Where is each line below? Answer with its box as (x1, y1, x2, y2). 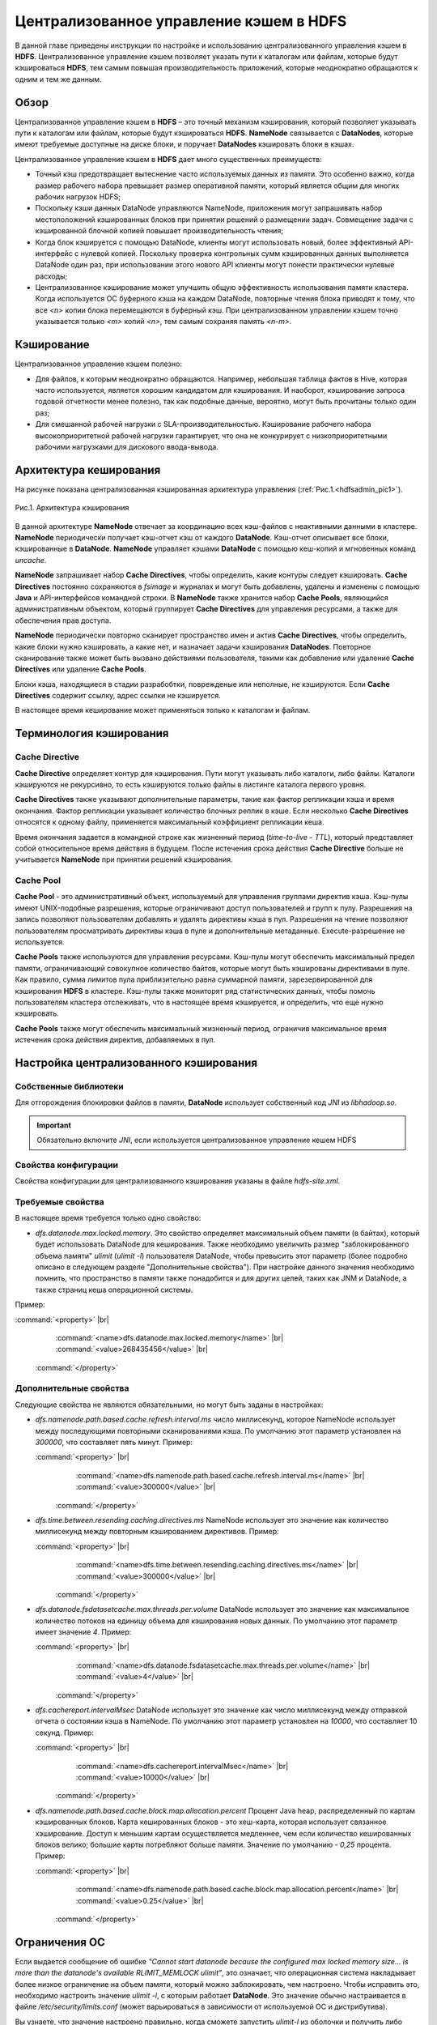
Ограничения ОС (15, 1935, 105, 1949)
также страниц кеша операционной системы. (35, 1285, 193, 1294)
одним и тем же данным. (15, 74, 102, 84)
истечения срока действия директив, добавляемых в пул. (15, 1035, 216, 1045)
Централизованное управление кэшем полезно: (15, 359, 182, 369)
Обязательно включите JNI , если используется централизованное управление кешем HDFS (36, 1135, 357, 1145)
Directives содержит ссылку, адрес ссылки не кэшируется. (15, 691, 222, 701)
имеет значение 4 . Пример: (35, 1627, 132, 1637)
